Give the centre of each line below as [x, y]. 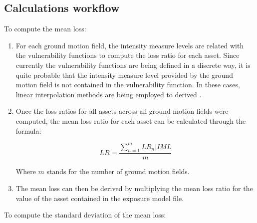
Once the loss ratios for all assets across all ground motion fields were [122, 111]
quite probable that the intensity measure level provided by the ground [124, 75]
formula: [28, 130]
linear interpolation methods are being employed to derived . [109, 94]
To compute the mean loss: [45, 29]
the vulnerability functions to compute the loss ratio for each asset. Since [128, 55]
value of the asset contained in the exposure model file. [100, 198]
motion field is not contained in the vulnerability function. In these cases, [128, 85]
